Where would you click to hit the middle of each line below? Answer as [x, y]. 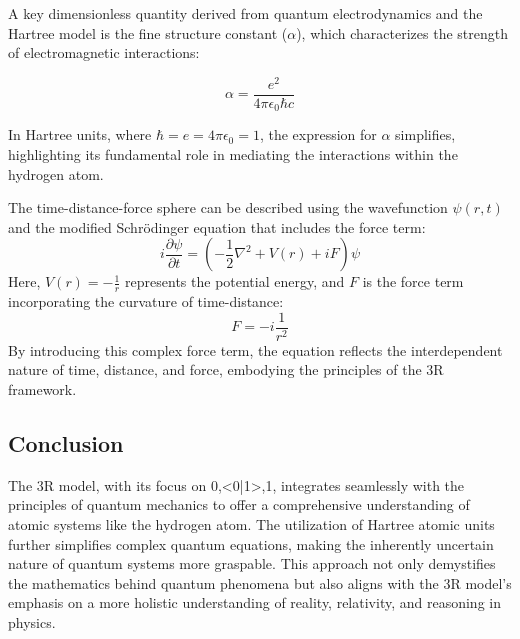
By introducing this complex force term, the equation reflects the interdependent [255, 349]
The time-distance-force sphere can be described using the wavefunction [228, 207]
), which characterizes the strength [402, 32]
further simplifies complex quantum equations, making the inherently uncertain [251, 543]
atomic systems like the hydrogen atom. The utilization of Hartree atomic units [251, 524]
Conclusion [66, 443]
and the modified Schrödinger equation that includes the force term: [217, 226]
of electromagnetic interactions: [104, 52]
